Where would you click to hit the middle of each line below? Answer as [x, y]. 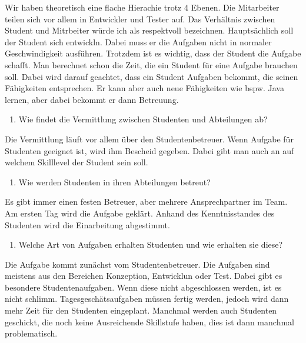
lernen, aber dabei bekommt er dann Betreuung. [92, 99]
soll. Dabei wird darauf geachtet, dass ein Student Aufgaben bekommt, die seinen [152, 76]
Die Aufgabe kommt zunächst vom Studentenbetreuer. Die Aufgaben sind [137, 264]
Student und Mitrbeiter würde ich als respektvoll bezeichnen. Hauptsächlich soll [149, 30]
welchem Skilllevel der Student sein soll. [76, 162]
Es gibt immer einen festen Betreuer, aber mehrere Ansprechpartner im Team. [146, 202]
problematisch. [31, 333]
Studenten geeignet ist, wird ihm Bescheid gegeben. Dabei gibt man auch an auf [149, 150]
